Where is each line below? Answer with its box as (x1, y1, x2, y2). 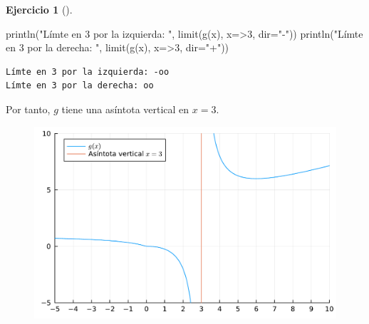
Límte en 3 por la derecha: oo (6, 80, 154, 91)
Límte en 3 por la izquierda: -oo (6, 66, 170, 77)
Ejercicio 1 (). (6, 2, 73, 16)
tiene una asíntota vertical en (61, 101, 189, 116)
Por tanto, (6, 101, 51, 116)
